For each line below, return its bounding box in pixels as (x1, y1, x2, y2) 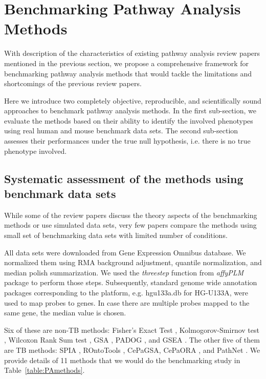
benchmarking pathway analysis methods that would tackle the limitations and (4, 68, 252, 78)
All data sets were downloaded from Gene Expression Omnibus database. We (4, 247, 246, 257)
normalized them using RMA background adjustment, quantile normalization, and (4, 257, 262, 268)
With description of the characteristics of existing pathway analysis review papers (4, 48, 260, 58)
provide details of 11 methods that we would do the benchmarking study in (4, 354, 240, 365)
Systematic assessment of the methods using (4, 170, 243, 186)
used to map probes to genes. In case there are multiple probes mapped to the (4, 297, 250, 308)
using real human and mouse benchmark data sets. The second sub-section (4, 125, 238, 136)
